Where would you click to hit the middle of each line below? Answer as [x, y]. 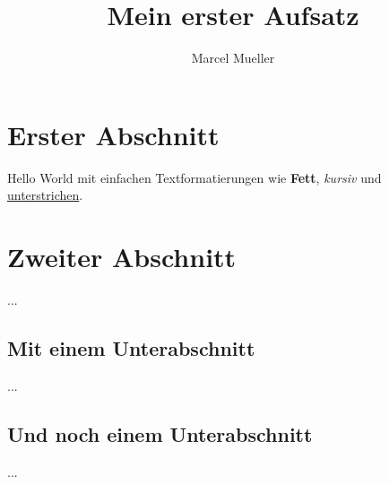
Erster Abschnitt [113, 134]
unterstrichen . [45, 195]
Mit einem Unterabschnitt [131, 347]
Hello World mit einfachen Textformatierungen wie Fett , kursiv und [194, 177]
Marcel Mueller [233, 58]
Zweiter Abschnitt [122, 257]
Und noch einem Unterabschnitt [160, 433]
